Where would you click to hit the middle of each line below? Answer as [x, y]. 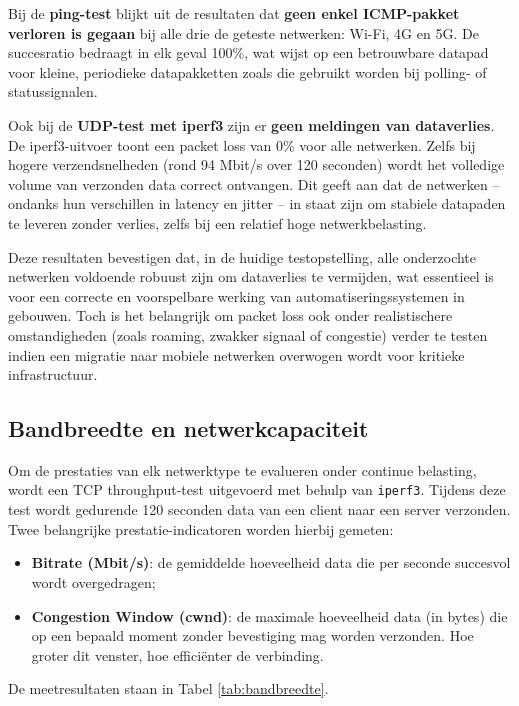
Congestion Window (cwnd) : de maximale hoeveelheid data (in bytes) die [269, 615]
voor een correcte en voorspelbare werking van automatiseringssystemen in [236, 295]
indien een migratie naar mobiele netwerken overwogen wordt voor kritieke [236, 354]
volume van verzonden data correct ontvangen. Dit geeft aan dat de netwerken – [254, 183]
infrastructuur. [53, 374]
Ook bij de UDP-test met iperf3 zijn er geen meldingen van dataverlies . [251, 124]
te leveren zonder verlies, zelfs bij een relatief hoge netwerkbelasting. [217, 222]
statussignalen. [53, 91]
